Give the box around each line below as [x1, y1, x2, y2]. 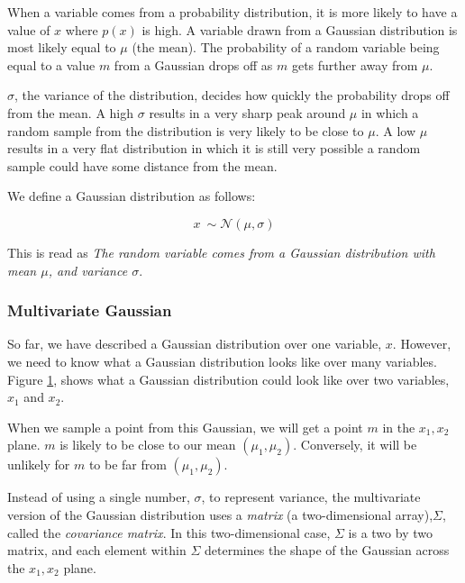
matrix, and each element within [7, 541, 187, 560]
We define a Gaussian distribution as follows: [7, 187, 256, 205]
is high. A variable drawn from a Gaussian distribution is [141, 20, 458, 39]
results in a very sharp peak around [149, 103, 346, 122]
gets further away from [291, 55, 418, 74]
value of [7, 20, 50, 39]
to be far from [88, 455, 167, 474]
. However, [392, 334, 451, 353]
